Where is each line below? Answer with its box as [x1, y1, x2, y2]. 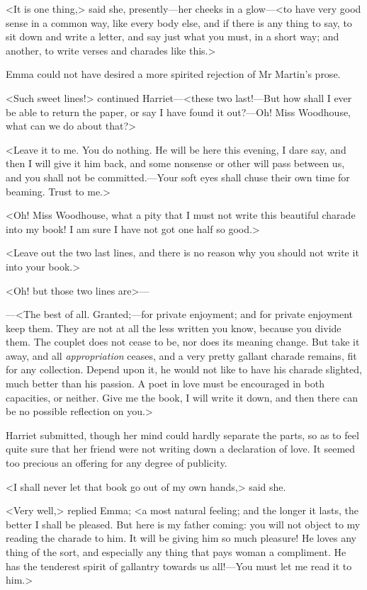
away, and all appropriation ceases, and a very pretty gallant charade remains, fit [6, 348, 357, 363]
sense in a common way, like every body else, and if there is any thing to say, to [6, 15, 352, 30]
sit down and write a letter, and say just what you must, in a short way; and [6, 29, 339, 44]
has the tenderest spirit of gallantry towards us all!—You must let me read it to [6, 558, 352, 573]
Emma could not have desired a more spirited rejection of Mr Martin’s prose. [6, 67, 341, 81]
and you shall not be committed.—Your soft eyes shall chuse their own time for [6, 169, 350, 184]
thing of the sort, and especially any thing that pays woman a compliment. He [6, 545, 346, 559]
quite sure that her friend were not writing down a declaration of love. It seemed [6, 441, 356, 456]
